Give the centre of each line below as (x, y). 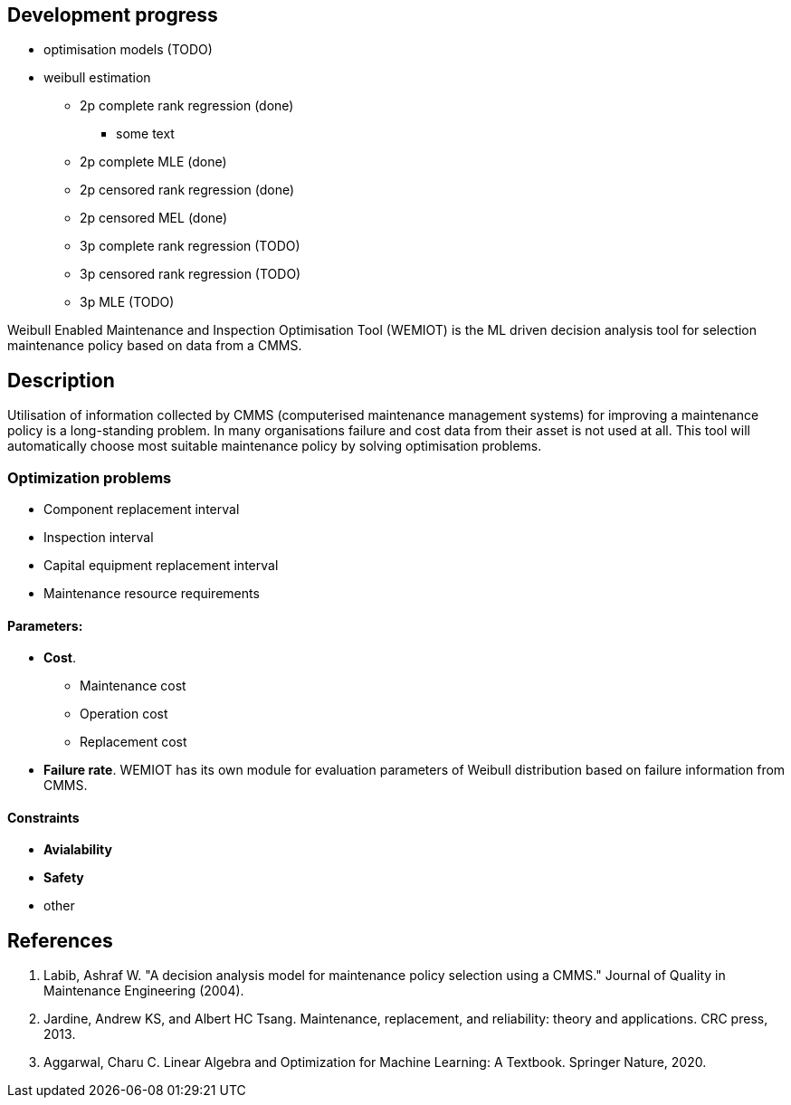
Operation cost (124, 714)
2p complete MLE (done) (153, 162)
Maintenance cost (133, 686)
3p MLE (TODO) (127, 302)
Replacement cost (133, 742)
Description (61, 380)
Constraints (43, 817)
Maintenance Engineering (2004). (144, 991)
